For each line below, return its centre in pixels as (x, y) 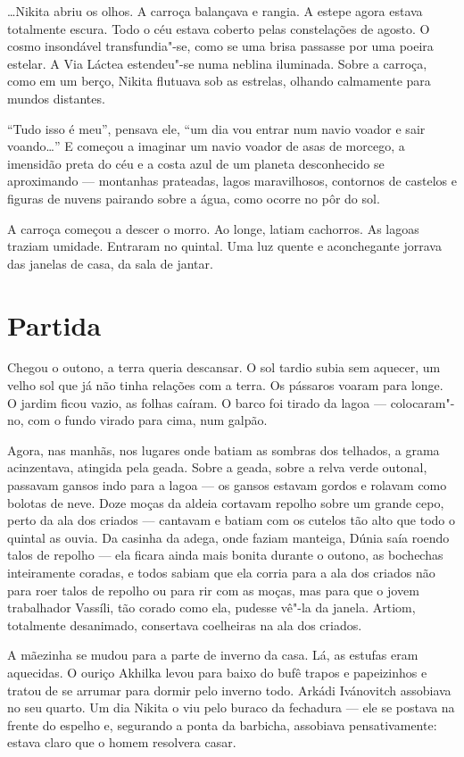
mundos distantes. (56, 98)
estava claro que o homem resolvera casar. (122, 742)
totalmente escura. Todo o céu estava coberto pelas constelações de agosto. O (219, 28)
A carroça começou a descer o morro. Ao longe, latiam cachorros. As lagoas (213, 228)
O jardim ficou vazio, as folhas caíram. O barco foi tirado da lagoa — (197, 402)
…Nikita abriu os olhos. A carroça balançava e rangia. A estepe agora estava (215, 11)
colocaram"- (423, 402)
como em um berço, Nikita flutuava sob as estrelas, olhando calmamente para (219, 81)
